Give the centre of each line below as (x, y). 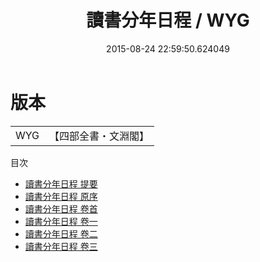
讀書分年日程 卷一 (61, 221)
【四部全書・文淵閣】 (99, 136)
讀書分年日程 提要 (61, 183)
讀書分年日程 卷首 (61, 208)
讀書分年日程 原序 (61, 196)
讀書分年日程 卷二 (61, 233)
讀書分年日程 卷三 (61, 246)
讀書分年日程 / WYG (168, 20)
